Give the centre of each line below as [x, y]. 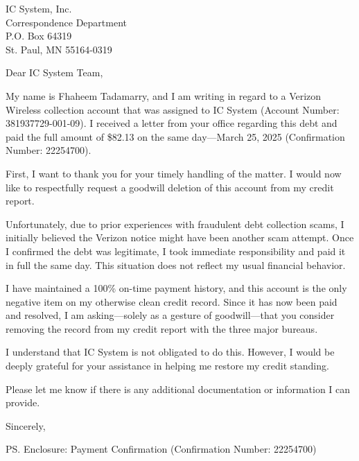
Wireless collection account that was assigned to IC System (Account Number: [173, 109]
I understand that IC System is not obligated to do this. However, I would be [170, 352]
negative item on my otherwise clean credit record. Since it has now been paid [172, 301]
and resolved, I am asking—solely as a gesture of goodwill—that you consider [170, 315]
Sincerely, [26, 425]
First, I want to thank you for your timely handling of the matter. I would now [174, 173]
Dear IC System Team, [54, 72]
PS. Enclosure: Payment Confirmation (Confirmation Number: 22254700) [161, 449]
